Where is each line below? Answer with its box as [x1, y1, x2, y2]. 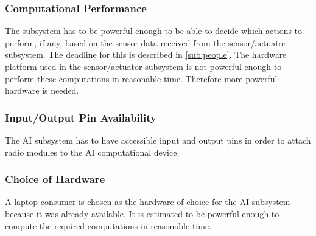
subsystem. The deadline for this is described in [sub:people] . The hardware [5, 48, 287, 61]
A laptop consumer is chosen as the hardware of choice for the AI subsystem [5, 195, 290, 208]
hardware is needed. [5, 84, 79, 97]
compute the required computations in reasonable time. [5, 219, 211, 232]
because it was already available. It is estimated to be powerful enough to [5, 207, 279, 220]
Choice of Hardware [5, 172, 105, 187]
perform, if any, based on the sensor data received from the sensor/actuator [5, 36, 287, 49]
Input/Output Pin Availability [5, 109, 156, 125]
